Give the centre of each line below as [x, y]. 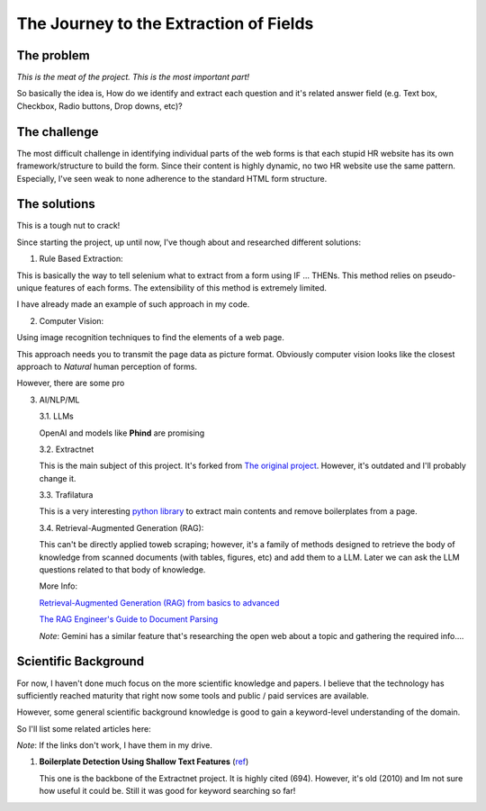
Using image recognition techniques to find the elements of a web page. [151, 338]
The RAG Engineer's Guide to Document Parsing [129, 619]
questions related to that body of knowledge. [122, 570]
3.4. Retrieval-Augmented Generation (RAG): [121, 527]
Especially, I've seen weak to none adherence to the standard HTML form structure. [172, 178]
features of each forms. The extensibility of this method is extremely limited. [185, 288]
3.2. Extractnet [67, 449]
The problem [53, 55]
